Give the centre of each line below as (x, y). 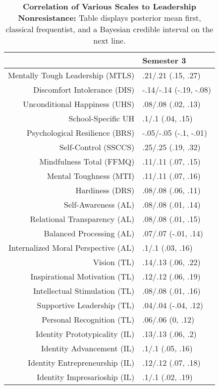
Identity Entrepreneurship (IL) (81, 362)
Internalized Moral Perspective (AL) (72, 248)
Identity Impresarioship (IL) (86, 377)
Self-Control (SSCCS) (97, 147)
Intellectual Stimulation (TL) (84, 291)
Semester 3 (164, 60)
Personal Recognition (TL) (88, 319)
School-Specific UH (102, 118)
